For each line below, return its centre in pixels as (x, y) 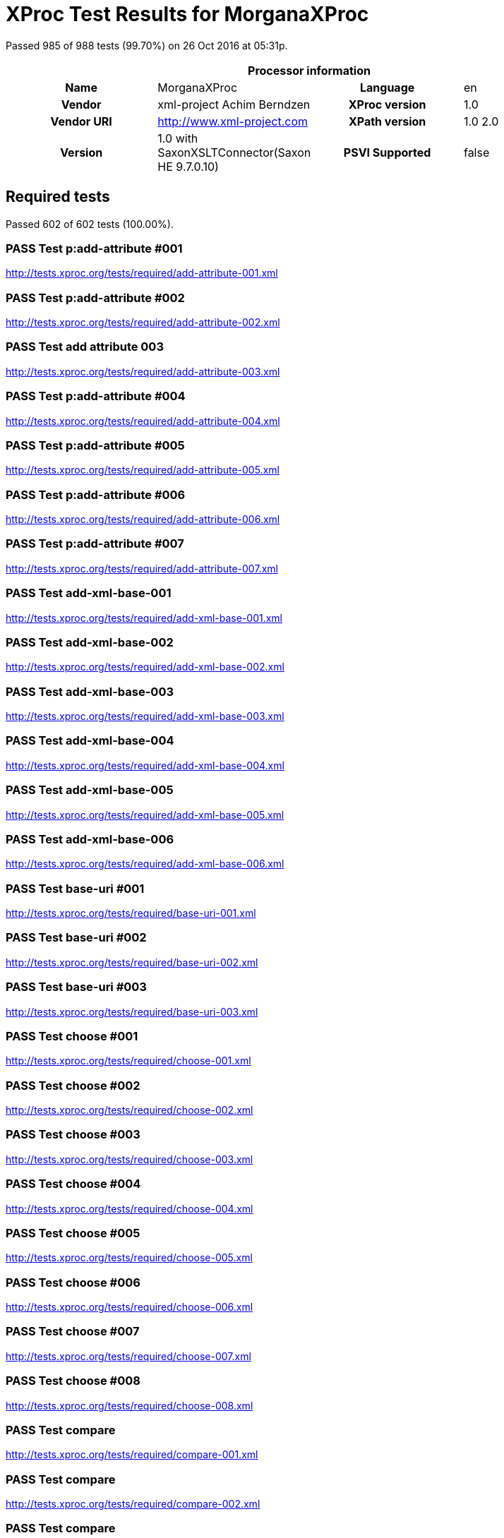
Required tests (58, 197)
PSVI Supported (387, 152)
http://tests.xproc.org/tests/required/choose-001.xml (128, 1061)
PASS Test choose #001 (72, 1036)
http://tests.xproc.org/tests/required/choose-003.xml (130, 1159)
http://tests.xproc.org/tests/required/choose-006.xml (130, 1307)
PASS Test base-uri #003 (76, 987)
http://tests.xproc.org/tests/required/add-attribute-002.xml (143, 323)
